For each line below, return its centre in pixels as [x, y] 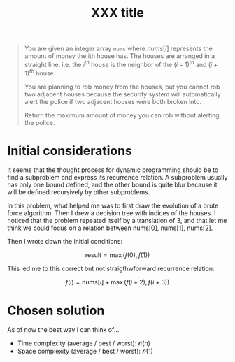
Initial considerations [70, 151]
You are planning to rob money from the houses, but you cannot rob [122, 87]
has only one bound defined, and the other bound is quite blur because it [113, 185]
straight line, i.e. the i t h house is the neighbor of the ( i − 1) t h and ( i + [121, 64]
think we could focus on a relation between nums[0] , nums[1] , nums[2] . [110, 228]
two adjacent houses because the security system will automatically [123, 94]
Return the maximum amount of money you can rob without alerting [122, 115]
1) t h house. [40, 73]
